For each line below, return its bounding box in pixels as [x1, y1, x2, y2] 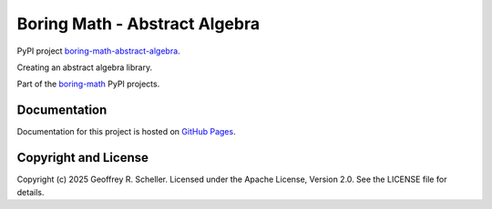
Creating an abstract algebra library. [16, 62, 153, 73]
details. [16, 186, 45, 197]
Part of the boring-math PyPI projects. [16, 78, 160, 90]
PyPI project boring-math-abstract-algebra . [16, 45, 181, 56]
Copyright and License [16, 150, 149, 165]
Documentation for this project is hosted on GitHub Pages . [16, 126, 236, 137]
